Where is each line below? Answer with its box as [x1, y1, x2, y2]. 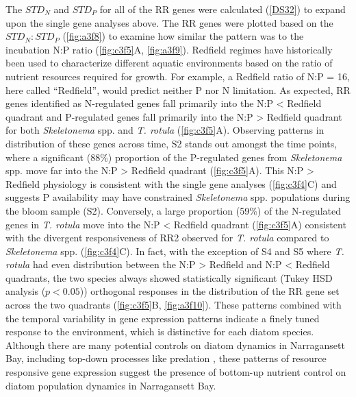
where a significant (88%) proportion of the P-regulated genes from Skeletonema [5, 149, 342, 164]
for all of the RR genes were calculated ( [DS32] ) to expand [99, 2, 346, 16]
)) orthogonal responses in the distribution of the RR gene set [79, 284, 340, 298]
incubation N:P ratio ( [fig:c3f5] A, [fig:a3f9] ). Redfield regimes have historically [5, 42, 333, 56]
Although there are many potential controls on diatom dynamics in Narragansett [5, 337, 345, 352]
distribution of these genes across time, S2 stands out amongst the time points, [5, 136, 338, 150]
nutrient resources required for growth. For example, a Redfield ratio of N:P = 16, [5, 69, 350, 83]
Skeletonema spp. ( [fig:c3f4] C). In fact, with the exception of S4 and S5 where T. [5, 243, 344, 258]
